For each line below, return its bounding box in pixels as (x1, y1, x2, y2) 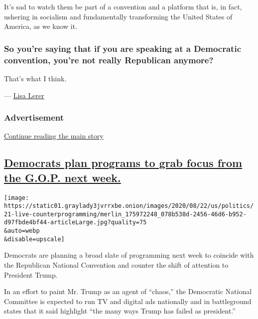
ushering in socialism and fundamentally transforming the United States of (4, 11, 233, 21)
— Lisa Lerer (4, 90, 44, 100)
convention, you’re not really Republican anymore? (4, 53, 214, 66)
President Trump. (4, 269, 58, 280)
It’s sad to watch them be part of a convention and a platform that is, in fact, (4, 1, 242, 11)
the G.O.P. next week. (4, 169, 121, 185)
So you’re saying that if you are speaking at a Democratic (4, 42, 241, 54)
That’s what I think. (4, 73, 67, 83)
